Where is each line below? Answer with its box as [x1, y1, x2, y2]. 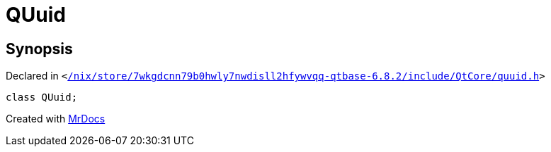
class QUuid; [6, 91, 78, 103]
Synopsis [6, 39, 73, 58]
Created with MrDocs [6, 113, 106, 125]
